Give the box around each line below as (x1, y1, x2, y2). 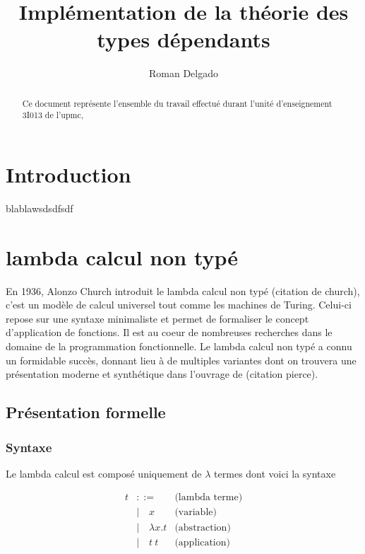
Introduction (6, 160, 131, 189)
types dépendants (97, 25, 270, 54)
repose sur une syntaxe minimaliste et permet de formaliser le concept (6, 311, 309, 325)
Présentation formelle (6, 401, 166, 423)
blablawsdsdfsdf (6, 200, 73, 215)
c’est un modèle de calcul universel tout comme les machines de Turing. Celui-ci (6, 297, 352, 312)
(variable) (174, 507, 217, 518)
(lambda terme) (174, 492, 243, 503)
